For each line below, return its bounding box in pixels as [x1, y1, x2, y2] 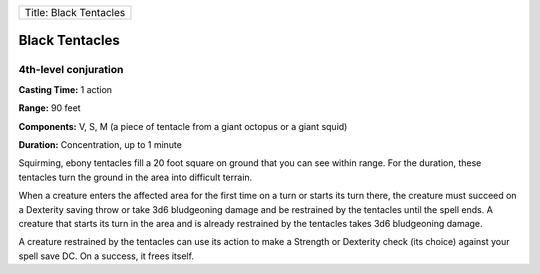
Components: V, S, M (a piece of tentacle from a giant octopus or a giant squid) [18, 120, 348, 132]
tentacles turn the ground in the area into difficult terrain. [18, 171, 253, 183]
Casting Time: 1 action [18, 83, 113, 95]
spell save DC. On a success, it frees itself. [18, 250, 195, 262]
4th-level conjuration [18, 63, 124, 77]
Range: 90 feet [18, 102, 81, 114]
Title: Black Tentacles [24, 6, 126, 19]
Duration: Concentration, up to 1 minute [18, 138, 182, 150]
